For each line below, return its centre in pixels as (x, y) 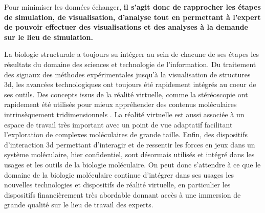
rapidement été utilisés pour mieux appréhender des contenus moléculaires (120, 104)
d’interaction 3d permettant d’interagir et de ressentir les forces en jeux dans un (130, 144)
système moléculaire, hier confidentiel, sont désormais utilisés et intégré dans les (129, 154)
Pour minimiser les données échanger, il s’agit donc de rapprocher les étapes (132, 7)
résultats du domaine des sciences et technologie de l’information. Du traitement (130, 64)
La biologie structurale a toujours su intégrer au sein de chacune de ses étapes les (131, 54)
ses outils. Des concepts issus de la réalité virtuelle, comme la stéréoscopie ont (126, 94)
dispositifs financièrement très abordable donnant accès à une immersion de (123, 194)
